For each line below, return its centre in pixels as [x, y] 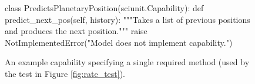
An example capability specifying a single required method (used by [127, 62]
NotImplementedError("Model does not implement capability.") [119, 42]
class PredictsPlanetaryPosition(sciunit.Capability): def [104, 8]
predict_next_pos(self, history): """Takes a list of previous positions [127, 19]
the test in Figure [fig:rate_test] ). [65, 73]
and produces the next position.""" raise [76, 31]
